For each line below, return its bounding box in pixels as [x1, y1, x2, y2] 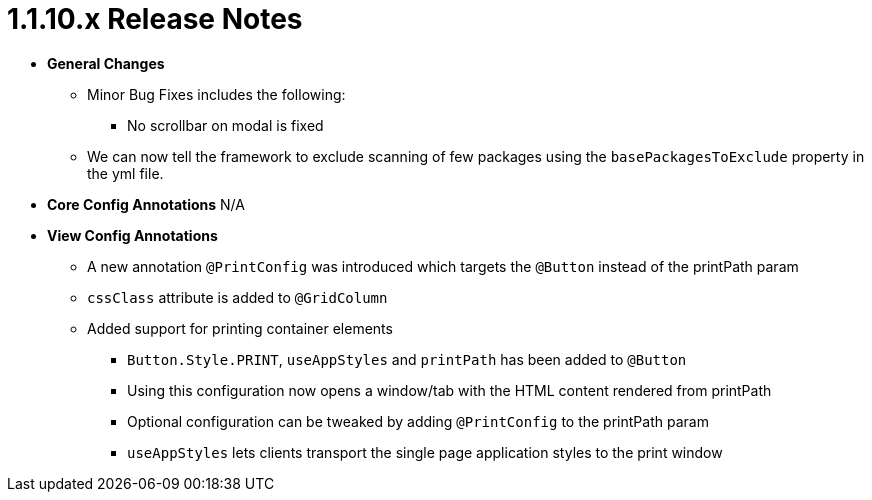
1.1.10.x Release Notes [7, 2, 303, 36]
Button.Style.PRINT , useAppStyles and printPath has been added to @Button [127, 350, 687, 368]
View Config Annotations [47, 226, 218, 244]
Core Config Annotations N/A [47, 195, 245, 213]
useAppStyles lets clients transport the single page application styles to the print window [127, 443, 723, 461]
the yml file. [87, 164, 164, 182]
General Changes [47, 54, 165, 72]
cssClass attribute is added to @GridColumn [87, 288, 388, 306]
